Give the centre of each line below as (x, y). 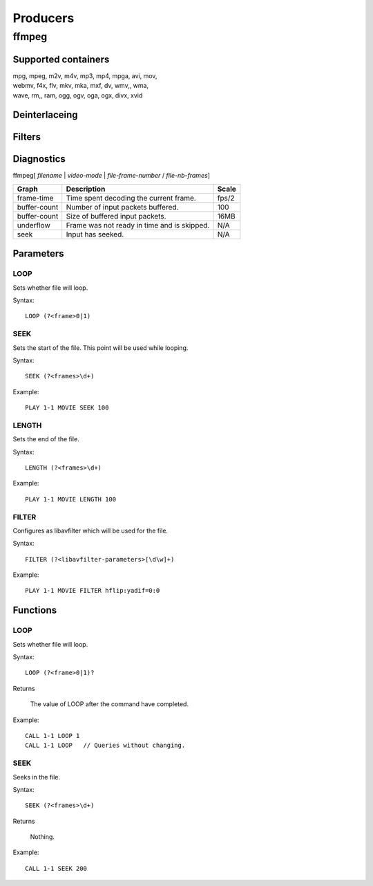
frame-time (35, 198)
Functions (35, 610)
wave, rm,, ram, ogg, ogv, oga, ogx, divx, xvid (78, 95)
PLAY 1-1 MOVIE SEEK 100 (67, 408)
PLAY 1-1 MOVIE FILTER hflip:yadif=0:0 (93, 591)
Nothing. (42, 837)
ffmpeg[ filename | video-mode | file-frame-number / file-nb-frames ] (112, 176)
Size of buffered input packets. (116, 216)
